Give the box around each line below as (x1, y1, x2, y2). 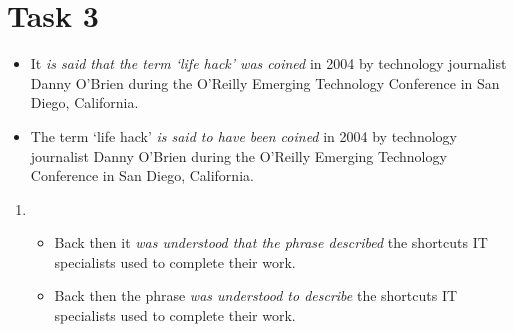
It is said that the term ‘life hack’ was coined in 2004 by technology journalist (30, 53, 507, 74)
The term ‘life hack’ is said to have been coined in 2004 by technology (30, 125, 457, 146)
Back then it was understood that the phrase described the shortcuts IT (54, 232, 488, 253)
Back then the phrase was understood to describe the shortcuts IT (54, 285, 458, 306)
